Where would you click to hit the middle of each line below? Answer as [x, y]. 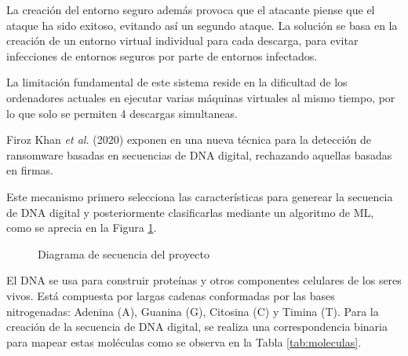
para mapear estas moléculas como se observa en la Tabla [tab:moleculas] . [184, 341]
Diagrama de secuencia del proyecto [124, 253]
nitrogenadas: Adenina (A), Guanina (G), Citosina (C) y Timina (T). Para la [193, 311]
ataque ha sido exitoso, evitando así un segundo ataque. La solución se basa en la [202, 25]
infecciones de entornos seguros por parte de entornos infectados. [162, 55]
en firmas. [30, 170]
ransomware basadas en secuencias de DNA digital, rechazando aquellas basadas [199, 154]
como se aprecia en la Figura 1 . [82, 228]
